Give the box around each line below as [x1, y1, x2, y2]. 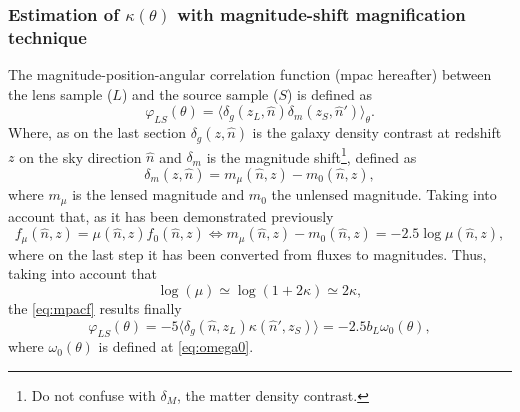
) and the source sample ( [121, 83, 279, 104]
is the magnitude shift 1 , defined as [206, 143, 417, 167]
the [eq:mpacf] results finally [8, 297, 182, 318]
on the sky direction [19, 146, 142, 167]
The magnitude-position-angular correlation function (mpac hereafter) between [8, 64, 492, 85]
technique [8, 24, 87, 49]
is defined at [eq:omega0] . [98, 336, 254, 357]
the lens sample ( [8, 83, 113, 104]
